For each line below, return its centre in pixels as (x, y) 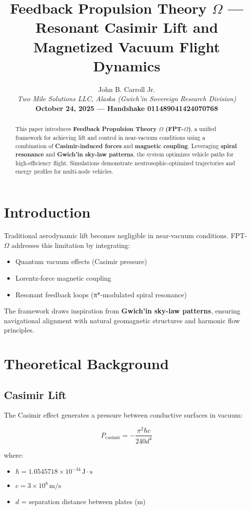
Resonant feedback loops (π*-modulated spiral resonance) (101, 294)
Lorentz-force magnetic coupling (63, 277)
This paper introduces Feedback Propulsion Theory (86, 129)
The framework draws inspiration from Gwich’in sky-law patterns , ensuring (122, 311)
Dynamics (126, 65)
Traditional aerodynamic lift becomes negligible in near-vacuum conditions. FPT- (125, 235)
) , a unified (202, 129)
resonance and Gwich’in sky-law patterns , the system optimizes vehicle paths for (125, 155)
